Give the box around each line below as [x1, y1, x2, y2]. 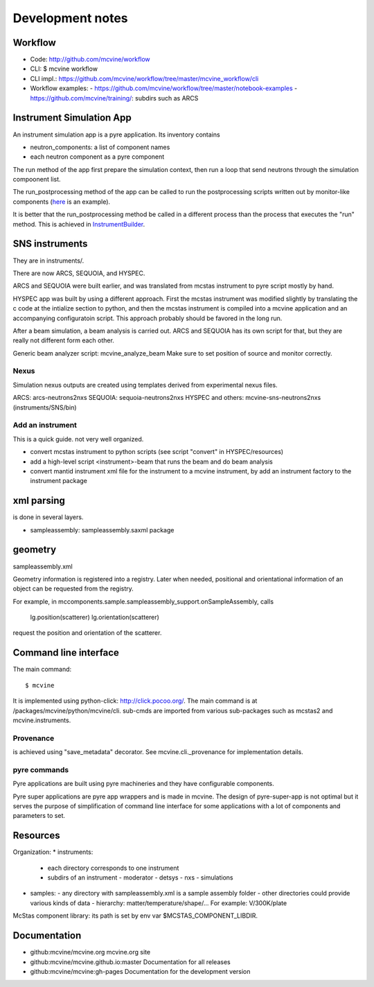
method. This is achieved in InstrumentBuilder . [12, 220, 145, 228]
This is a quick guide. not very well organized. [12, 435, 144, 443]
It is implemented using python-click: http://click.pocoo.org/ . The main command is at [12, 697, 258, 705]
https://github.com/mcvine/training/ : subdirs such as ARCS [30, 94, 199, 102]
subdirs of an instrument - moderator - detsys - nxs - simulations [47, 873, 233, 882]
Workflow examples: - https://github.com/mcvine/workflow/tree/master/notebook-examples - [30, 84, 298, 93]
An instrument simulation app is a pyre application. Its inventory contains [12, 130, 221, 139]
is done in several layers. [12, 513, 84, 521]
